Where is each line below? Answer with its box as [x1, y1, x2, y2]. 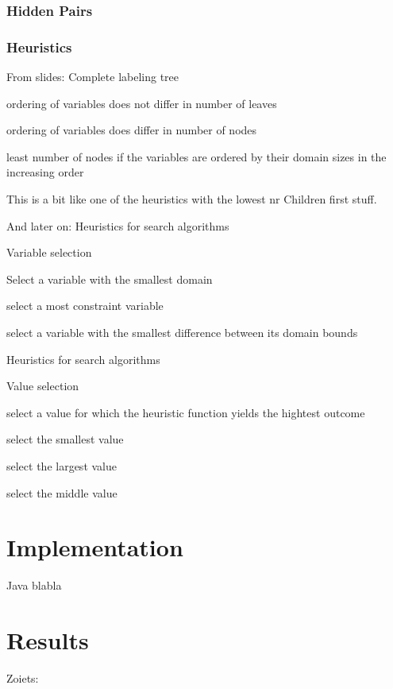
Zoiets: [6, 670, 39, 686]
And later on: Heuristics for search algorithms [6, 217, 229, 234]
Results [6, 624, 89, 656]
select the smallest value [6, 431, 124, 447]
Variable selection [6, 244, 92, 261]
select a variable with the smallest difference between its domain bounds [6, 324, 358, 340]
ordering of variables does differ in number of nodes [6, 122, 257, 138]
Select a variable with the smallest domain [6, 270, 213, 287]
